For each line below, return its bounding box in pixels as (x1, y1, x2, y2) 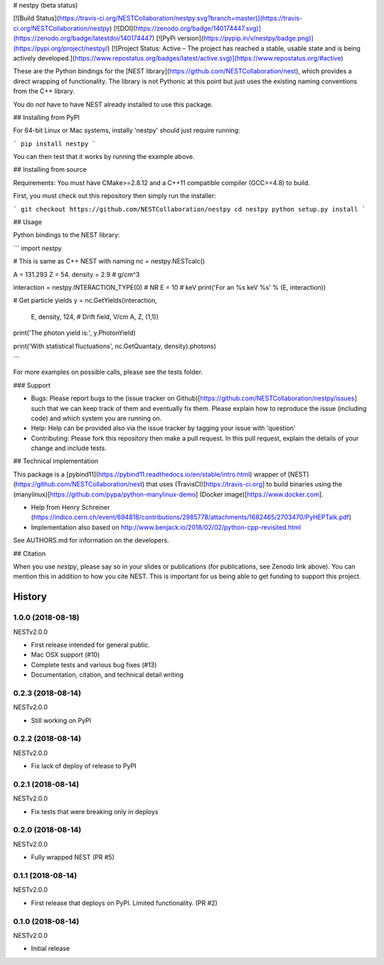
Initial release (31, 944, 70, 953)
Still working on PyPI (31, 716, 92, 724)
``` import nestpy (13, 244, 62, 252)
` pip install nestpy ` (13, 140, 96, 147)
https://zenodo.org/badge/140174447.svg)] (135, 24, 262, 32)
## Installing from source (13, 165, 87, 174)
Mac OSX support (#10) (31, 650, 100, 659)
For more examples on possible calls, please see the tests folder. (13, 367, 203, 377)
